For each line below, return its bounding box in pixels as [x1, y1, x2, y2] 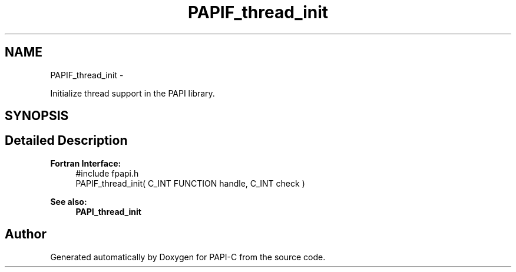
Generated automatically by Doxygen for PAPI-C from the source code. [50, 251, 326, 262]
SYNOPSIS [5, 108, 69, 124]
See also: [50, 196, 87, 207]
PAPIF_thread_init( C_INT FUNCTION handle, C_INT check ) [75, 178, 305, 188]
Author [5, 227, 47, 242]
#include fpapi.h [75, 168, 139, 178]
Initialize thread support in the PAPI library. [50, 88, 215, 98]
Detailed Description [5, 133, 128, 148]
